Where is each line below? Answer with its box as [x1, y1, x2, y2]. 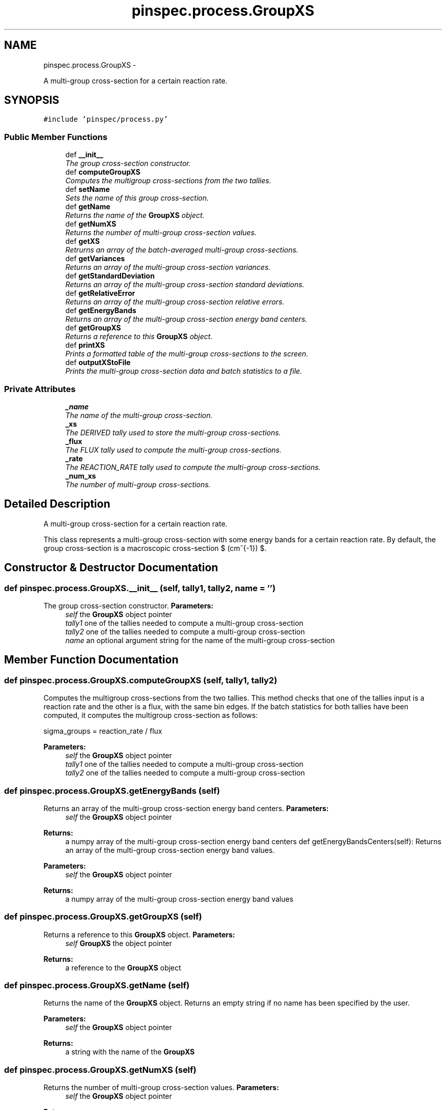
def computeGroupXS [65, 168, 141, 177]
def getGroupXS [65, 323, 121, 332]
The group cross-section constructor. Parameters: [43, 601, 214, 610]
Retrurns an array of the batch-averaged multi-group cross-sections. [65, 245, 298, 255]
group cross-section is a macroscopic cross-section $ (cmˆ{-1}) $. [43, 543, 267, 552]
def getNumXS [65, 219, 117, 229]
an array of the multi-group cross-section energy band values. [65, 845, 275, 854]
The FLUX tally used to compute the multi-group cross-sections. [65, 445, 282, 454]
